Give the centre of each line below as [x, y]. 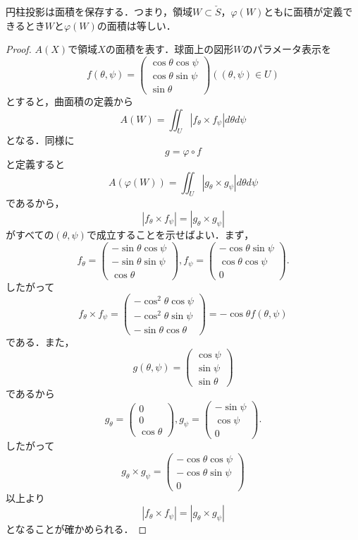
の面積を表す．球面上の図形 [169, 49]
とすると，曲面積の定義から [70, 101]
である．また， [40, 341]
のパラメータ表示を [287, 49]
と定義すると [35, 163]
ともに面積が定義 [303, 11]
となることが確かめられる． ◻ [76, 529]
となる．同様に [40, 140]
